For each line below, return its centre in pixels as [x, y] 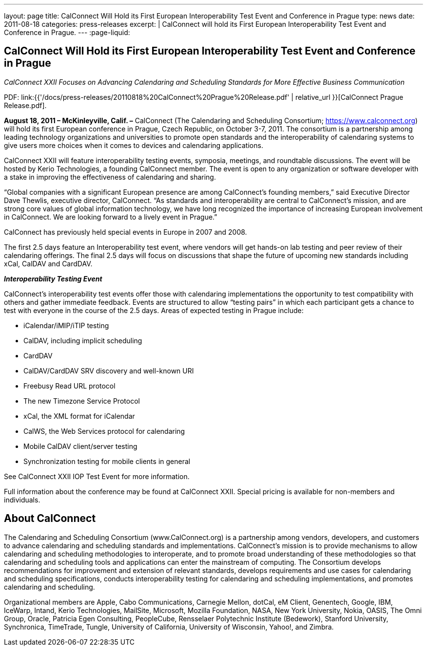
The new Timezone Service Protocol [82, 401]
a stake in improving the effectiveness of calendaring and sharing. [110, 177]
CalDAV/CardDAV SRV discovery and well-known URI [109, 371]
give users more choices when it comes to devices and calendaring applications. [134, 145]
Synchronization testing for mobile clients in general [107, 461]
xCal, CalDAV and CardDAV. [48, 263]
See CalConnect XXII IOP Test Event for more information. [97, 476]
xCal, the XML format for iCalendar [79, 416]
